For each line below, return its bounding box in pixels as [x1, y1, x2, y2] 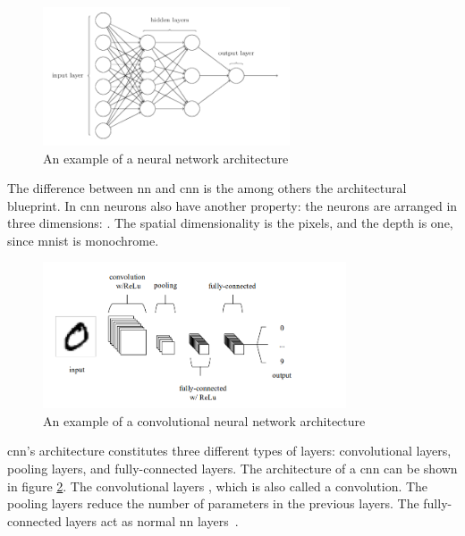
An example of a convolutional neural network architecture [43, 411, 366, 430]
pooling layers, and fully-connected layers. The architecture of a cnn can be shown [7, 458, 458, 477]
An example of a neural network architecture [43, 148, 289, 167]
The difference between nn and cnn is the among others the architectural [7, 179, 407, 197]
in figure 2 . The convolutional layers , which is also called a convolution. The [7, 476, 428, 495]
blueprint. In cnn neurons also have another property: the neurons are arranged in [7, 196, 458, 214]
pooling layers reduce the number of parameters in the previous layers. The [7, 494, 419, 513]
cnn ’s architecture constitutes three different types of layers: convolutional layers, [7, 441, 452, 460]
